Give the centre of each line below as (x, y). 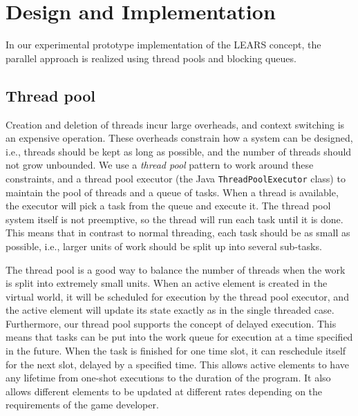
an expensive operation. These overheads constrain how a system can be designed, (179, 138)
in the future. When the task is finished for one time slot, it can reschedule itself (176, 351)
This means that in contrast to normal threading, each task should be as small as (178, 233)
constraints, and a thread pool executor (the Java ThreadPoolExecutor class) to (176, 178)
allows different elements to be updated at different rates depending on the (164, 391)
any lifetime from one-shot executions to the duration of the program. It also (168, 378)
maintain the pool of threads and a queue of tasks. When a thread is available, (172, 192)
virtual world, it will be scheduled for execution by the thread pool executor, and (177, 296)
